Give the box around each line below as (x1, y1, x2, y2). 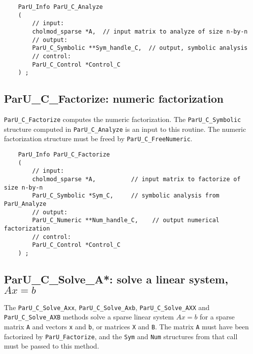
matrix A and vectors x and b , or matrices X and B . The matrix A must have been (4, 321, 249, 332)
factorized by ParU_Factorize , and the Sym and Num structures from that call (4, 331, 238, 341)
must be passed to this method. (4, 341, 99, 351)
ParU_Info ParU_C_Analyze (18, 3, 103, 10)
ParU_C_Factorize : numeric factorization (4, 91, 224, 106)
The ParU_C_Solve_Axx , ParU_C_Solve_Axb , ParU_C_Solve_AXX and (4, 302, 210, 312)
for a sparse (200, 312, 235, 322)
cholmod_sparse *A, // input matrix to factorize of (32, 176, 241, 183)
